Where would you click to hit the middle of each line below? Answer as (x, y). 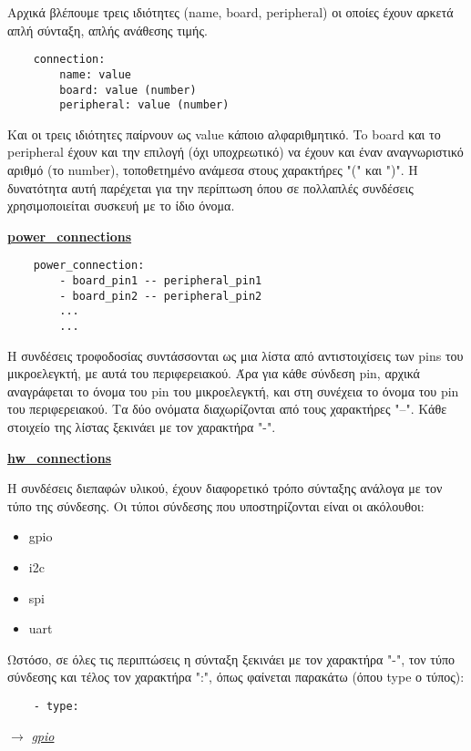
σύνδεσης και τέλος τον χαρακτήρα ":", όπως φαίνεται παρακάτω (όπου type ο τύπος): (236, 677)
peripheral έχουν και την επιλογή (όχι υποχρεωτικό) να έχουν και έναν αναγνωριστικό (235, 152)
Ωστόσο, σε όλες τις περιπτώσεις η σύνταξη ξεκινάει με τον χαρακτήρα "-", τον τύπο (231, 658)
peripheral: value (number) (144, 105)
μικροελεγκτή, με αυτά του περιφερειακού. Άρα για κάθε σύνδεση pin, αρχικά (214, 373)
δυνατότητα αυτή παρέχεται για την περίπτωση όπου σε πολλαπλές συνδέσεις (210, 187)
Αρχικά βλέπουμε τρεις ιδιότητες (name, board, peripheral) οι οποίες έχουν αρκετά (230, 12)
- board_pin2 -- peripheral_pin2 (161, 296)
